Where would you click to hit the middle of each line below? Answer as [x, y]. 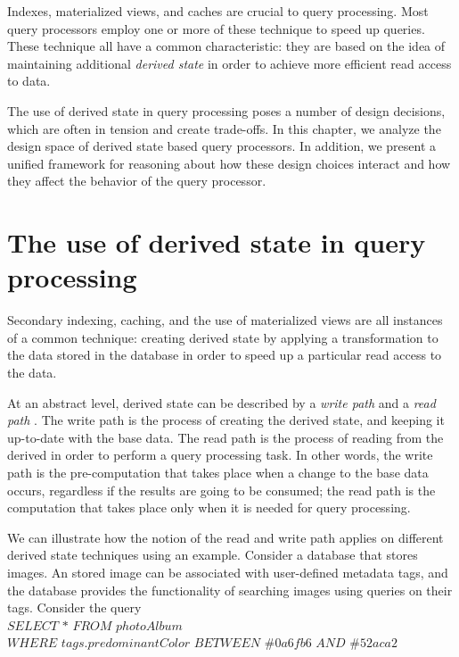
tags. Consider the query [74, 607]
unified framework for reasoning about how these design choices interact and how [229, 163]
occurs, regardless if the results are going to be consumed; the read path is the [221, 490]
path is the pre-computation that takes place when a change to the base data [218, 472]
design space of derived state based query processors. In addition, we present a [222, 146]
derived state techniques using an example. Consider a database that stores [213, 555]
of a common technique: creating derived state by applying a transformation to [223, 337]
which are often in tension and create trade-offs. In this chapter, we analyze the [224, 128]
